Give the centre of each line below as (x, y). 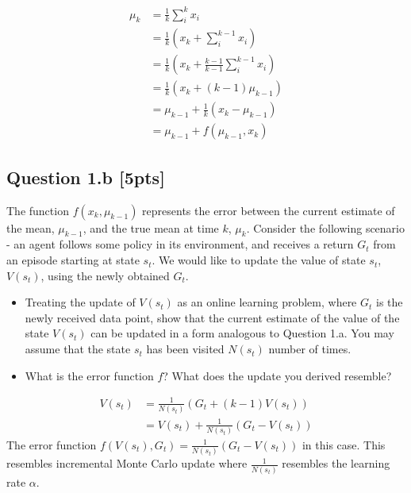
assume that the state (78, 349)
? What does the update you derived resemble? (277, 375)
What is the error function (89, 375)
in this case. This (344, 444)
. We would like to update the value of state (259, 260)
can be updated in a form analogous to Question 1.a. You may (242, 333)
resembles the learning (336, 463)
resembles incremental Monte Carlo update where (127, 463)
